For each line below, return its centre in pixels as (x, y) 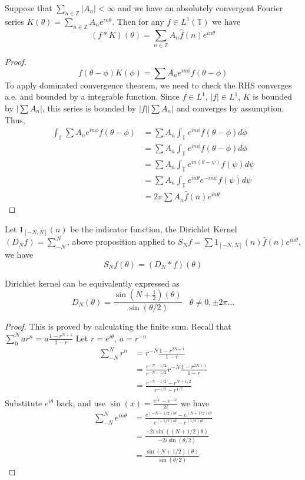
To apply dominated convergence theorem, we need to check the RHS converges (148, 85)
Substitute (24, 402)
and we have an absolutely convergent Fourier (200, 8)
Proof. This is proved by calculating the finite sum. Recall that (118, 326)
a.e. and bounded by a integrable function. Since (92, 96)
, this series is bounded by (89, 108)
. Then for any (138, 21)
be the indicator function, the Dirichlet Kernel (154, 229)
